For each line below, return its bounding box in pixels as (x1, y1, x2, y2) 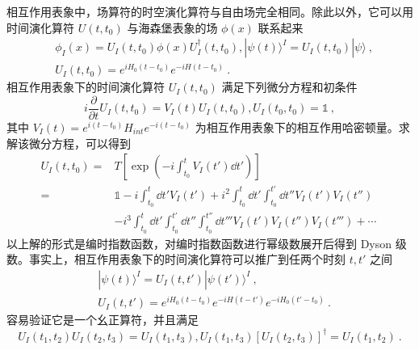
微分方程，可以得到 (28, 134, 131, 151)
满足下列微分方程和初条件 (221, 78, 358, 95)
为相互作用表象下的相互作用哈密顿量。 (195, 118, 399, 135)
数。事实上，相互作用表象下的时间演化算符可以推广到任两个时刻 (6, 251, 346, 268)
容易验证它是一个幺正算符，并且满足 (6, 311, 199, 328)
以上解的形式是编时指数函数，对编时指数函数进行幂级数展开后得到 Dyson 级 (6, 234, 407, 251)
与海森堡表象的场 (127, 19, 218, 36)
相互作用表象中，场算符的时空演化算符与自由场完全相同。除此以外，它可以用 (6, 3, 413, 19)
